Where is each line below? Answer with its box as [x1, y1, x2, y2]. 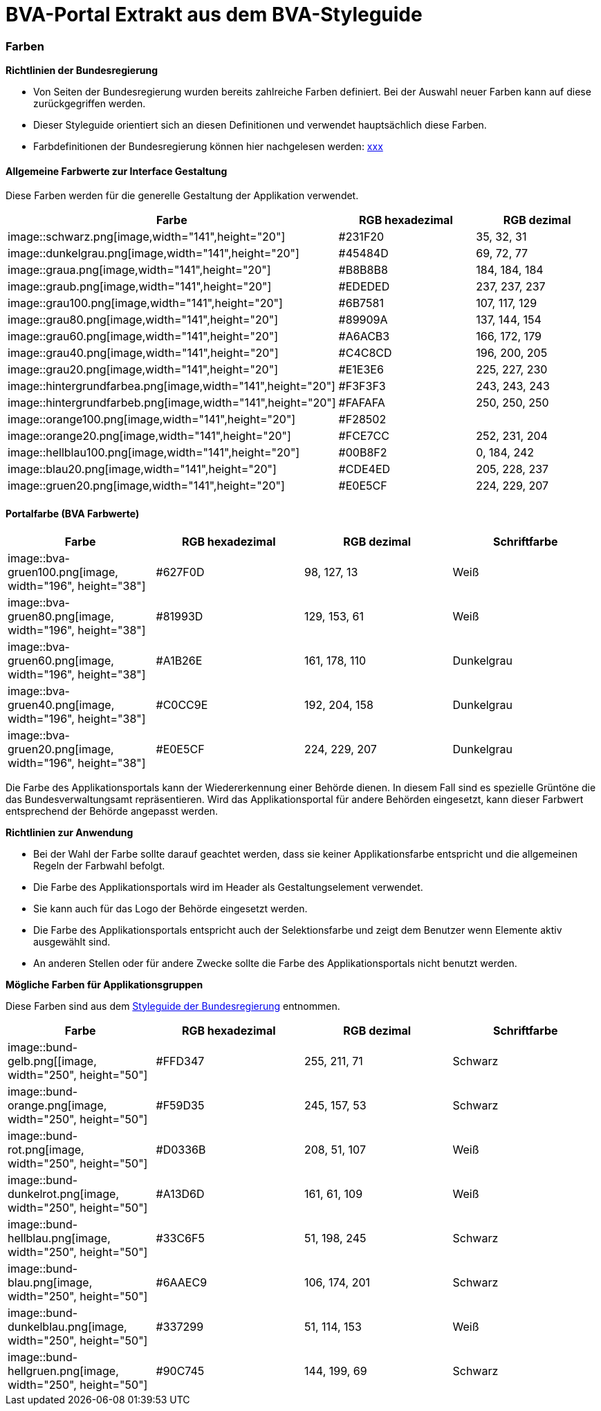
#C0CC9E [156, 697, 208, 712]
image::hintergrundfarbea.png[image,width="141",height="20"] [8, 379, 335, 394]
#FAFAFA [338, 396, 385, 410]
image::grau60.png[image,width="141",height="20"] [8, 329, 279, 344]
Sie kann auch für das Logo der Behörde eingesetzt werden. [33, 902, 308, 914]
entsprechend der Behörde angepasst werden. [6, 804, 219, 817]
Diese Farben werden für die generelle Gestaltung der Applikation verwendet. [6, 190, 359, 202]
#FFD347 [156, 1053, 205, 1068]
